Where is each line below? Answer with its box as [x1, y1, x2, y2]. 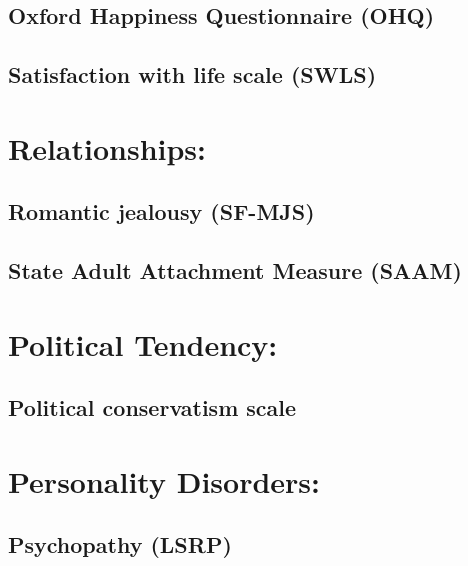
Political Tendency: [8, 323, 278, 364]
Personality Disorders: [8, 460, 320, 501]
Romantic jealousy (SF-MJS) [8, 196, 315, 227]
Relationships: [8, 127, 207, 168]
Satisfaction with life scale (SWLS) [8, 59, 377, 90]
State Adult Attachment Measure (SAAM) [8, 255, 462, 286]
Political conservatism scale [8, 392, 297, 423]
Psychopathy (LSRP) [8, 529, 232, 560]
